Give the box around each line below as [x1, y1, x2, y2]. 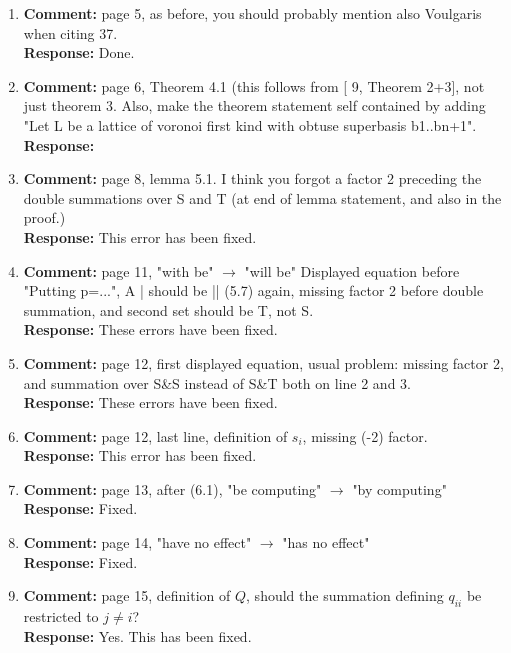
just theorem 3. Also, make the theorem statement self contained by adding [23, 95, 486, 116]
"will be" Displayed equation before [244, 260, 460, 281]
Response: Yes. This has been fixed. [23, 625, 252, 646]
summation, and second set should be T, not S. [23, 299, 314, 320]
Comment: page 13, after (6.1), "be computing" [23, 478, 322, 499]
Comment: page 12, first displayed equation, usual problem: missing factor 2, [23, 352, 504, 373]
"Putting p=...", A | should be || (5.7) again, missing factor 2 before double [23, 280, 484, 301]
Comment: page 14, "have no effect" [23, 532, 252, 553]
